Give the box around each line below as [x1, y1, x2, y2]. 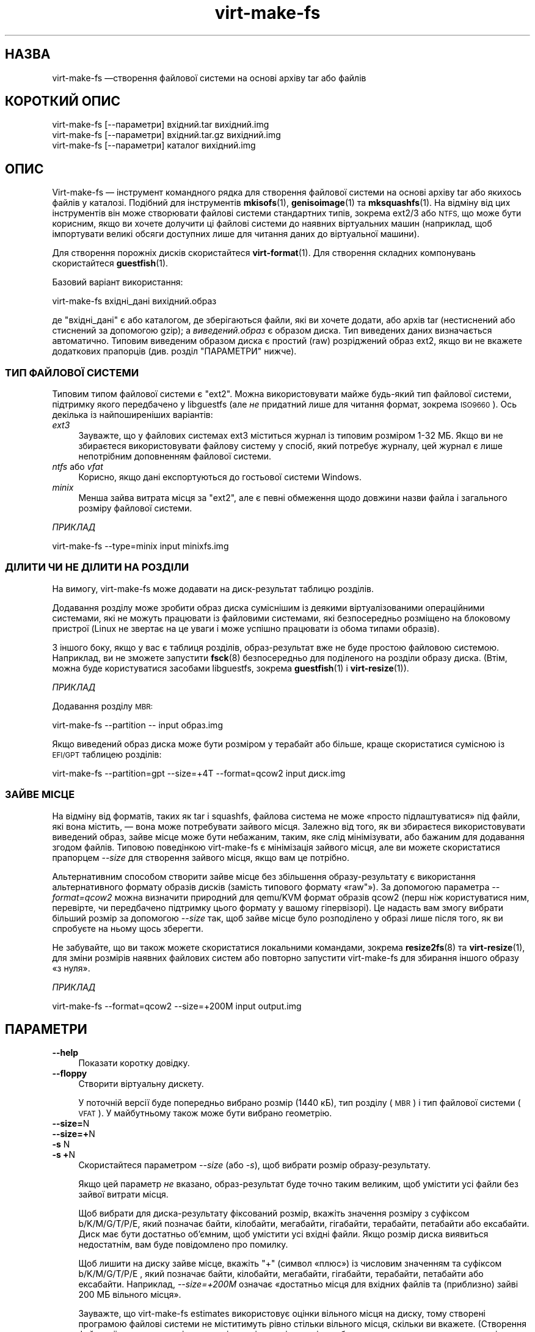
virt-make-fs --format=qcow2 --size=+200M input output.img [52, 1000, 302, 1011]
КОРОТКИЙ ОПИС [5, 93, 121, 109]
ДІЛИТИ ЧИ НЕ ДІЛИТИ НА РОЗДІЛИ [5, 561, 189, 574]
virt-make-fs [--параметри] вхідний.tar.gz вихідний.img [52, 130, 281, 141]
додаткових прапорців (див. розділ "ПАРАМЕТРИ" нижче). [52, 346, 297, 357]
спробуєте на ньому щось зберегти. [52, 923, 203, 934]
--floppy [52, 1068, 87, 1079]
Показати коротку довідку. [78, 1058, 190, 1069]
